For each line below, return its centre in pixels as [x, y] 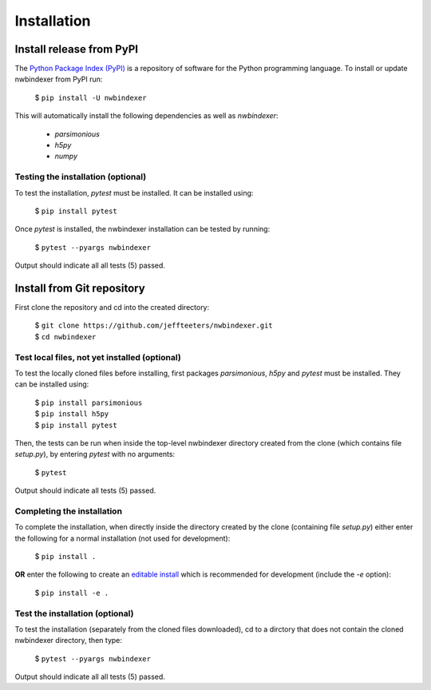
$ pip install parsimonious [89, 402]
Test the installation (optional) [74, 613]
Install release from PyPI [77, 49]
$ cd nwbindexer [65, 336]
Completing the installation [69, 511]
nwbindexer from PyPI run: [59, 79]
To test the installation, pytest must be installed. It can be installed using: [134, 192]
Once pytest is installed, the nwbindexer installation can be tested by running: [142, 229]
